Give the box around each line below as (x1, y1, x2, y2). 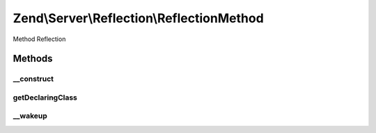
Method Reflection (13, 35, 66, 43)
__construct (13, 74, 54, 84)
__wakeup (13, 111, 48, 121)
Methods (13, 53, 53, 65)
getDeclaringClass (13, 93, 78, 102)
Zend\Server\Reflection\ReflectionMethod (13, 10, 264, 26)
